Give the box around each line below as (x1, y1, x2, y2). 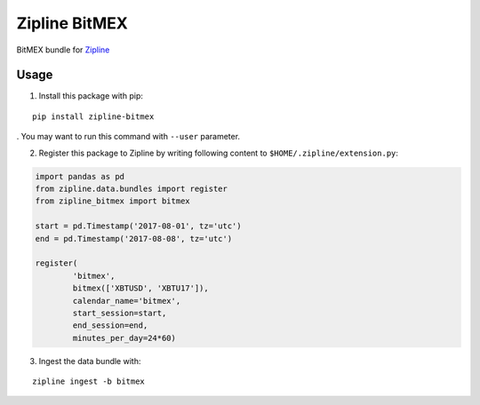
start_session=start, (72, 307, 167, 318)
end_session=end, (72, 321, 148, 330)
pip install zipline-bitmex (32, 111, 155, 122)
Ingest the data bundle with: (38, 355, 141, 366)
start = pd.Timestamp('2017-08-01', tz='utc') (35, 221, 242, 231)
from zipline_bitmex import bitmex (35, 196, 190, 206)
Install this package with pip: (38, 91, 144, 101)
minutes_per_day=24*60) (72, 333, 177, 343)
